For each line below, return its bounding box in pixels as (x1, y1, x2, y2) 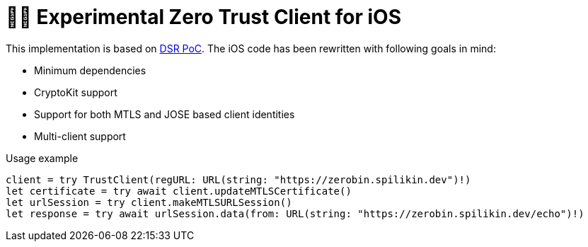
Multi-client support (34, 130, 126, 142)
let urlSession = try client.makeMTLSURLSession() (6, 196, 292, 208)
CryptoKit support (34, 86, 117, 98)
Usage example (6, 151, 79, 164)
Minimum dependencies (34, 64, 146, 76)
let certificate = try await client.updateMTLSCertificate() (6, 185, 352, 197)
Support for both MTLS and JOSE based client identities (34, 108, 295, 120)
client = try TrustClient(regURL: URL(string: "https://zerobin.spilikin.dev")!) (6, 173, 471, 185)
